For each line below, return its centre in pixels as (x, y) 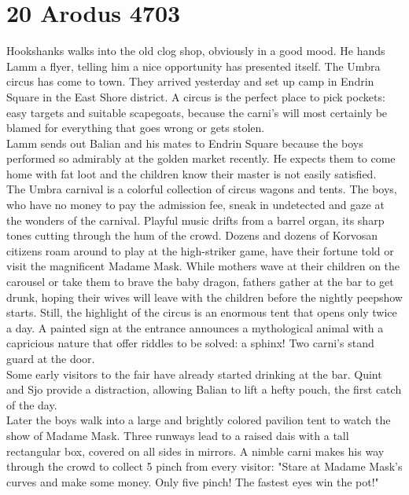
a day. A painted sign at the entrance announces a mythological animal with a (195, 327)
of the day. (32, 404)
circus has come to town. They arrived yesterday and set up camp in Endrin (190, 81)
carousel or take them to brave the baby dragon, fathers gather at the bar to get (200, 282)
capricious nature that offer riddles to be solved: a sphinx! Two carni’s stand (190, 343)
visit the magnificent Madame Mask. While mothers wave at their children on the (203, 266)
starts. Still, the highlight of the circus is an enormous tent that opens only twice (202, 312)
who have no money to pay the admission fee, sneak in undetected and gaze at (195, 205)
